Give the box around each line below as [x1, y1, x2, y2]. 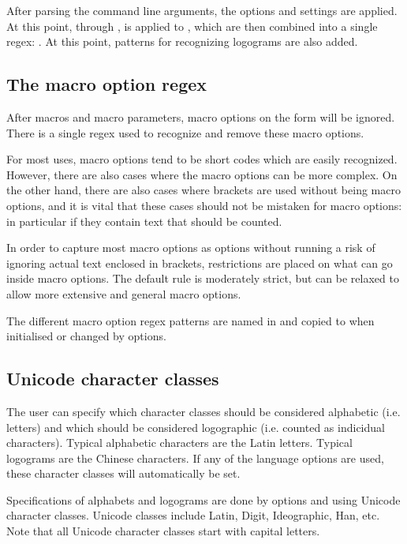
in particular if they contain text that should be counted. [6, 212, 282, 229]
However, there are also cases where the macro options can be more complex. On [6, 166, 398, 182]
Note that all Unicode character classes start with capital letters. [6, 523, 320, 539]
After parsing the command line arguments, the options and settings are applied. [6, 2, 398, 18]
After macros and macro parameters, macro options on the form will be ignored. [6, 108, 395, 125]
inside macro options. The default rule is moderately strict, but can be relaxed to [6, 270, 399, 287]
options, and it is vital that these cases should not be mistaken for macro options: [6, 197, 402, 213]
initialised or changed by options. [6, 328, 166, 344]
